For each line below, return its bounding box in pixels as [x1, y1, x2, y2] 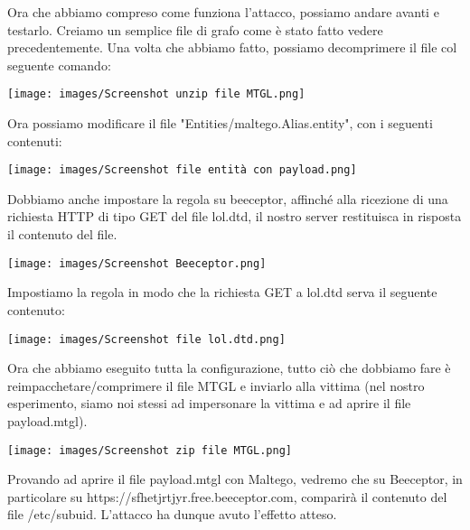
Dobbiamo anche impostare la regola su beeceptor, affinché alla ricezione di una [7, 189, 448, 208]
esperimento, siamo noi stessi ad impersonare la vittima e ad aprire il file [7, 394, 411, 413]
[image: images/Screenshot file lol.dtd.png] [7, 332, 286, 346]
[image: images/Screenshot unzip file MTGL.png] [7, 88, 305, 101]
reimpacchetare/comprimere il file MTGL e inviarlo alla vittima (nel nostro [7, 376, 425, 395]
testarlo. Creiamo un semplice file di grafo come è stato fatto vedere [7, 20, 383, 39]
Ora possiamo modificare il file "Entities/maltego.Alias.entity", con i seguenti [7, 114, 433, 133]
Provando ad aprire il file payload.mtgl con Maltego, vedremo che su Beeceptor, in [7, 470, 463, 488]
